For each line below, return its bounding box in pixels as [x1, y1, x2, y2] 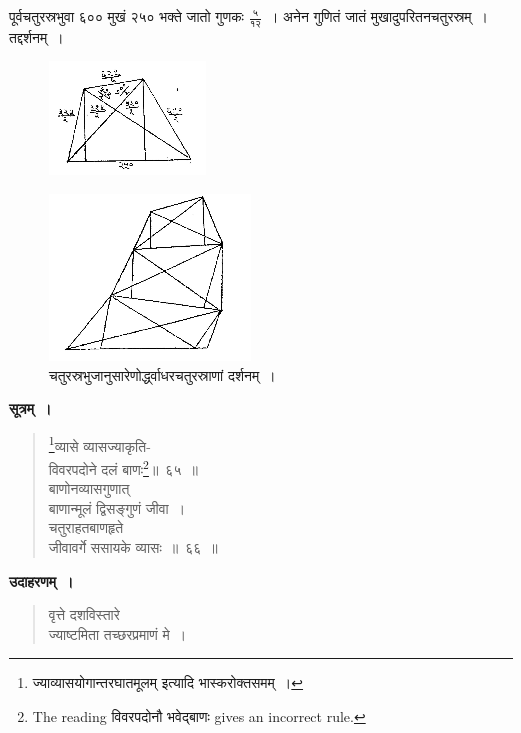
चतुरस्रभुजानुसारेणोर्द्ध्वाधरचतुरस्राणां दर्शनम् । [49, 364, 276, 385]
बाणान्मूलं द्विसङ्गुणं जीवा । [48, 497, 186, 518]
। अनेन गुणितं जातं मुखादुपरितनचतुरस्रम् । [268, 6, 489, 26]
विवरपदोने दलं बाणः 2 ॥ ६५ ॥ [48, 456, 198, 479]
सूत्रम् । [9, 398, 52, 419]
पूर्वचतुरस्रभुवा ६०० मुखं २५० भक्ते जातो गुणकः [9, 6, 244, 26]
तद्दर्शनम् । [9, 26, 64, 47]
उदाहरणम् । [9, 570, 74, 591]
